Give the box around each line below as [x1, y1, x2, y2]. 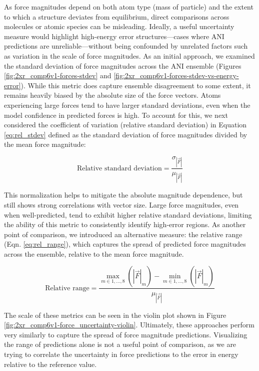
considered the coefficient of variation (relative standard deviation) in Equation [4, 119, 247, 130]
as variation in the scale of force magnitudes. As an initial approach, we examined [4, 50, 255, 61]
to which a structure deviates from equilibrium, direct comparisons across [4, 11, 229, 22]
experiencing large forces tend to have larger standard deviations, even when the [4, 99, 250, 110]
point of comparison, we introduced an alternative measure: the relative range [4, 229, 242, 239]
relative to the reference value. [4, 358, 97, 369]
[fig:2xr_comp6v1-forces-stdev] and [4, 70, 111, 81]
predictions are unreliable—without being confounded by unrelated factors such [4, 41, 248, 51]
